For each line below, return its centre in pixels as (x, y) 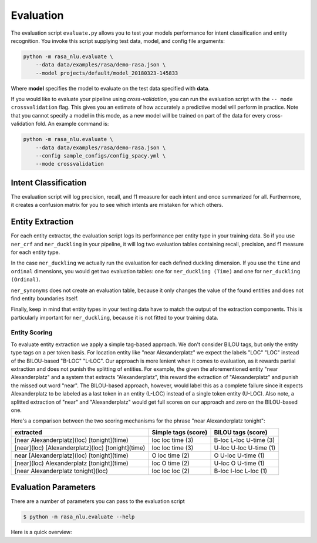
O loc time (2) (171, 455)
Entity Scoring (32, 333)
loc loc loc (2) (171, 471)
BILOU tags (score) (241, 432)
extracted (28, 432)
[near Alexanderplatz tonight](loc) (61, 471)
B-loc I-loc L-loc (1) (241, 471)
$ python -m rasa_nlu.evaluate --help (79, 517)
